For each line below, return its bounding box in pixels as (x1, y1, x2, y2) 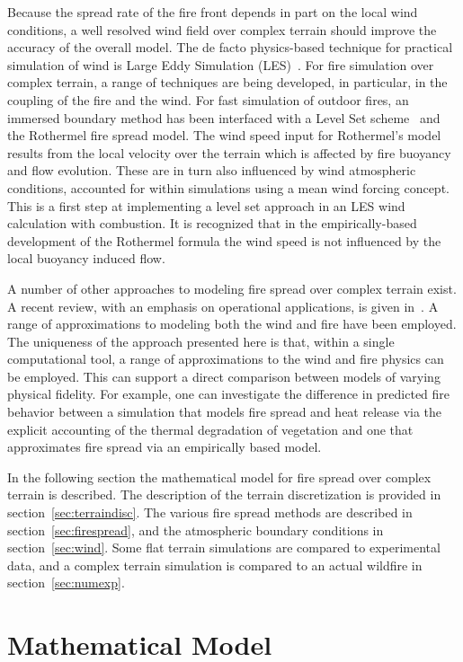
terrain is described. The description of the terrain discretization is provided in (7, 485, 441, 504)
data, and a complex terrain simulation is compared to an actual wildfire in (7, 555, 423, 574)
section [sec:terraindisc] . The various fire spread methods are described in (7, 503, 413, 522)
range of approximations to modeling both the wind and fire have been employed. (7, 314, 457, 333)
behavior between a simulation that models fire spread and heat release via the (7, 402, 442, 421)
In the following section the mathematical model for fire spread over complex (7, 467, 432, 486)
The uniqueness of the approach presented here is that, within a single (7, 331, 395, 350)
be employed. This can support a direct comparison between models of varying (7, 366, 441, 385)
